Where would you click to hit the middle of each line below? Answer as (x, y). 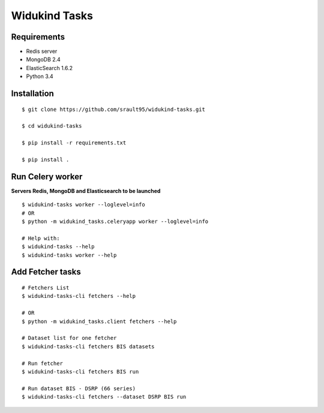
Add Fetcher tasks (46, 272)
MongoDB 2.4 (43, 59)
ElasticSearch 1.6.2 (49, 68)
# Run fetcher (42, 363)
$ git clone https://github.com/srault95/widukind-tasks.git (113, 109)
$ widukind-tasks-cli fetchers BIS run (80, 371)
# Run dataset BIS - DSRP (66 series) (79, 388)
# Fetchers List (46, 288)
